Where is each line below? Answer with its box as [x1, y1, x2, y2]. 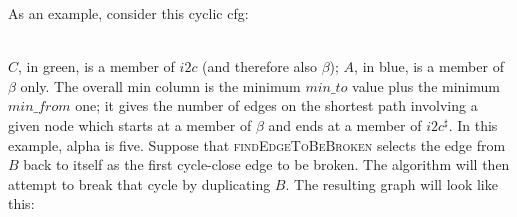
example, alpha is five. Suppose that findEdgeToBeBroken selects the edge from [8, 134, 506, 155]
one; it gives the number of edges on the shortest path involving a [75, 95, 478, 116]
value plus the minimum [352, 75, 500, 96]
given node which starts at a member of [8, 114, 252, 135]
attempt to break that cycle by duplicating [8, 173, 271, 194]
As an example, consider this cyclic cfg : [8, 3, 249, 23]
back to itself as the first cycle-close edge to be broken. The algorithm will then [23, 154, 510, 175]
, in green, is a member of [18, 56, 175, 77]
